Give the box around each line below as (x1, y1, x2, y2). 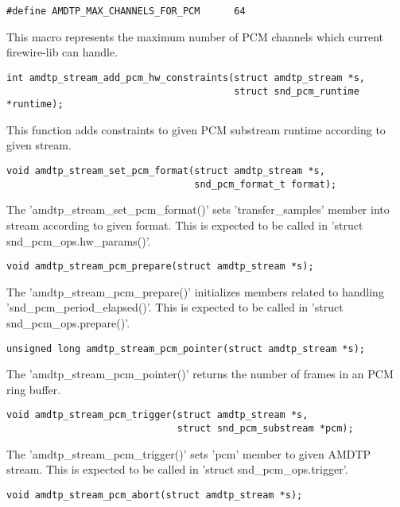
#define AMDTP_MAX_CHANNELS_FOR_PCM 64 (6, 6, 246, 17)
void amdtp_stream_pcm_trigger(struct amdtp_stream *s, (6, 409, 309, 421)
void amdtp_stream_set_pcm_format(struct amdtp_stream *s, (6, 165, 325, 176)
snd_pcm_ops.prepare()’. (6, 314, 130, 331)
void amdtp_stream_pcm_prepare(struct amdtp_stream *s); (6, 261, 314, 273)
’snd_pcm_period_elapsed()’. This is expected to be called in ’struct (6, 299, 344, 315)
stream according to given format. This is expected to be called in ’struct (6, 216, 363, 233)
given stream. (6, 137, 72, 153)
